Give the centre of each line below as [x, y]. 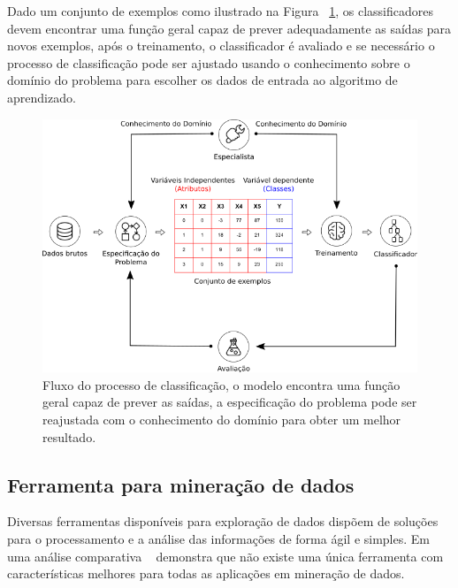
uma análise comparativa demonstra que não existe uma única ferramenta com [225, 556]
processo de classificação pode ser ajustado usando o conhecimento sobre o [209, 62]
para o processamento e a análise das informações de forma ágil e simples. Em [218, 539]
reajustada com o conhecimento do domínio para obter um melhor [222, 420]
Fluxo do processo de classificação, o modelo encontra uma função [221, 384]
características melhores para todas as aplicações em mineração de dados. [206, 573]
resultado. [69, 436]
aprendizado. [42, 97]
